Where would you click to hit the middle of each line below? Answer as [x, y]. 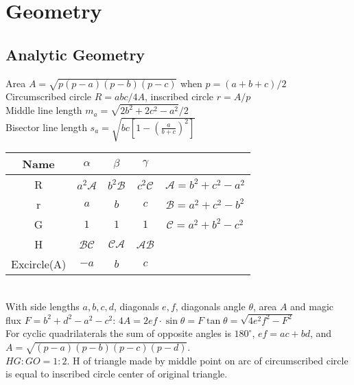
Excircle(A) [39, 264]
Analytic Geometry [75, 54]
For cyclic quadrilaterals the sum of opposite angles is [118, 333]
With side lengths [43, 306]
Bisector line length [46, 127]
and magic [312, 306]
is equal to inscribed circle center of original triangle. [117, 374]
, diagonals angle [210, 306]
